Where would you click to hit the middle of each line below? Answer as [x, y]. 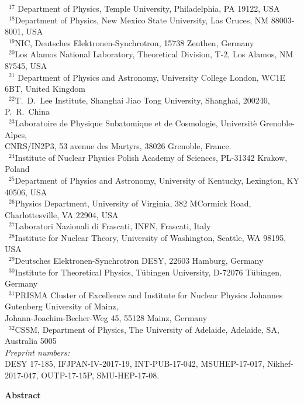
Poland [17, 169]
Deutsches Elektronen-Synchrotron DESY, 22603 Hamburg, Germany [139, 261]
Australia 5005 [31, 341]
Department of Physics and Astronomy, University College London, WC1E [152, 77]
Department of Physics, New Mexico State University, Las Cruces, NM [142, 20]
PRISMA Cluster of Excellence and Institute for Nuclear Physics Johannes [149, 294]
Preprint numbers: [37, 352]
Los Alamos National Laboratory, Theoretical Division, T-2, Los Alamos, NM [154, 54]
